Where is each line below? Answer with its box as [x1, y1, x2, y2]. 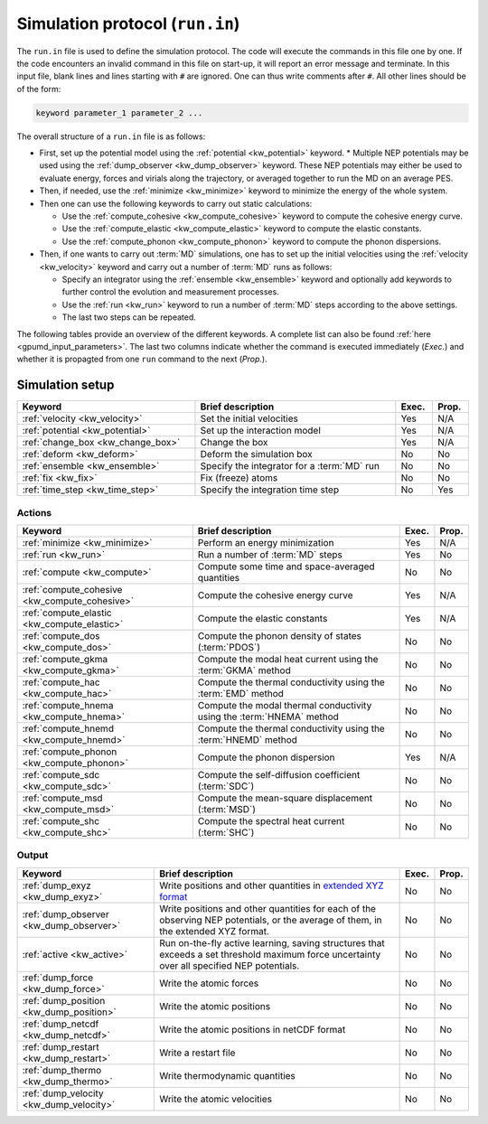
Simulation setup [16, 378, 115, 393]
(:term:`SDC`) [197, 780, 255, 792]
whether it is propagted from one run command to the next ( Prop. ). [16, 353, 267, 365]
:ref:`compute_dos [22, 629, 100, 642]
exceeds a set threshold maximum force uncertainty [159, 948, 381, 960]
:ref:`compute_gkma [22, 652, 108, 665]
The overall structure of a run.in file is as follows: [16, 131, 206, 142]
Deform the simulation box [200, 448, 314, 461]
